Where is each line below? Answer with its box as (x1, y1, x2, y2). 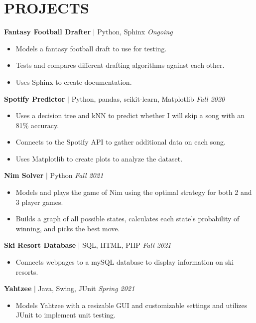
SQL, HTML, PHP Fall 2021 (82, 240, 171, 250)
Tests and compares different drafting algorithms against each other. (15, 60, 225, 70)
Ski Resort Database (4, 240, 76, 250)
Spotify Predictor (4, 93, 65, 104)
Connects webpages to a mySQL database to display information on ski (15, 257, 234, 267)
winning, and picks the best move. (15, 223, 120, 233)
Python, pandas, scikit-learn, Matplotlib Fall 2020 (71, 93, 225, 104)
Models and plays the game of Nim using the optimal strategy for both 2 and (15, 187, 252, 197)
